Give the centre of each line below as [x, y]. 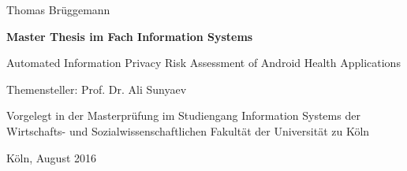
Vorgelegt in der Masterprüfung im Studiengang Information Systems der [183, 115]
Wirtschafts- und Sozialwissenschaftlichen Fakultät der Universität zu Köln [188, 130]
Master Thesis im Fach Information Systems [130, 36]
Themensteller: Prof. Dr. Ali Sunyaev [97, 89]
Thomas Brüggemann [58, 9]
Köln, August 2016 [52, 157]
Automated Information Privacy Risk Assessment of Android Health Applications [203, 63]
